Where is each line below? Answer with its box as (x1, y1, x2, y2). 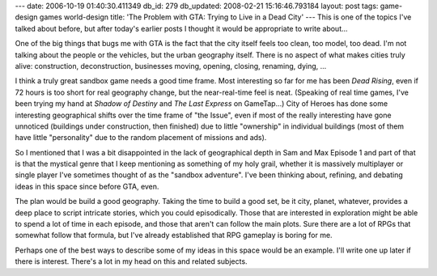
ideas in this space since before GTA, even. (15, 181, 159, 191)
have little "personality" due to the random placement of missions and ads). (15, 133, 267, 142)
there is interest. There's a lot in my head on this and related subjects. (15, 257, 248, 266)
